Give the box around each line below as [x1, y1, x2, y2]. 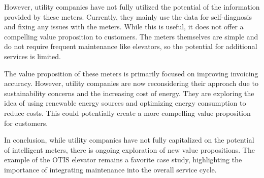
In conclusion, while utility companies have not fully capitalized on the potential [4, 135, 254, 145]
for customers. [4, 117, 48, 128]
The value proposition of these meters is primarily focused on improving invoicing [4, 68, 258, 78]
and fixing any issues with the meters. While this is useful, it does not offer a [4, 21, 244, 32]
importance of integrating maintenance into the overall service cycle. [4, 164, 217, 174]
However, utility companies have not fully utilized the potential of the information [4, 2, 260, 12]
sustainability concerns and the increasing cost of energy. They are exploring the [4, 87, 254, 98]
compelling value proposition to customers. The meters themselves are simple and [4, 31, 258, 41]
